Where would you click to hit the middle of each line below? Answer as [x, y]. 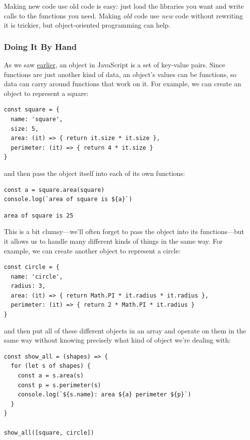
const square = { [32, 110]
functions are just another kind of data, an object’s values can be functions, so [120, 74]
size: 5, [25, 129]
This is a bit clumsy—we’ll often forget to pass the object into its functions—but [124, 231]
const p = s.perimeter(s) [59, 385]
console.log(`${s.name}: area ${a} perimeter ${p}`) [104, 395]
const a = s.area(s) [51, 376]
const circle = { [32, 267]
